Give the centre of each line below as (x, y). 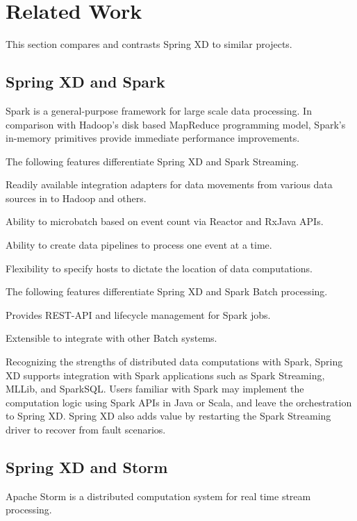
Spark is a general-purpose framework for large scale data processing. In (159, 110)
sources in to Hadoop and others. (76, 198)
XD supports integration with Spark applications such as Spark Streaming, (165, 375)
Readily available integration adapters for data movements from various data (169, 184)
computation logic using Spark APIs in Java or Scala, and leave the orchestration (179, 402)
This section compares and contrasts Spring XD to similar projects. (149, 44)
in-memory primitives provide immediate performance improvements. (153, 138)
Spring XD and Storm (87, 467)
